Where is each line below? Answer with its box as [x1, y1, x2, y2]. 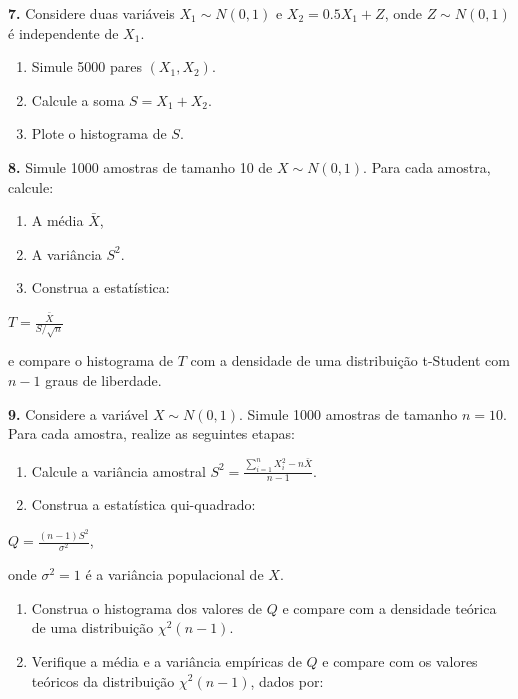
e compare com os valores [322, 650, 478, 671]
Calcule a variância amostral [31, 460, 206, 481]
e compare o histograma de [8, 350, 174, 371]
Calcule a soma [31, 89, 125, 110]
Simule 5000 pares [31, 56, 142, 77]
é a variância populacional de [85, 564, 264, 585]
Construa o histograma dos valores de [31, 597, 263, 618]
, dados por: [250, 670, 324, 691]
